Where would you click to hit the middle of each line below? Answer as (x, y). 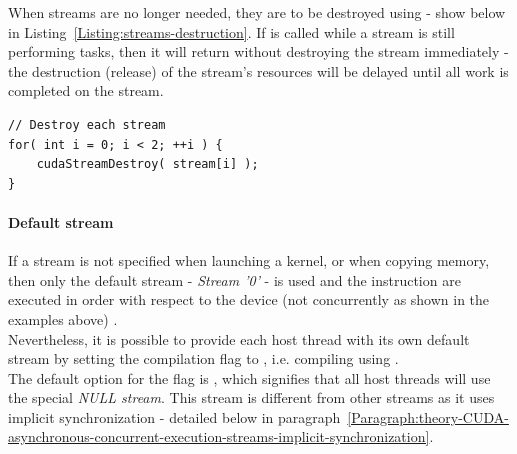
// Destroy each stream (87, 124)
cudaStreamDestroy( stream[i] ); (147, 164)
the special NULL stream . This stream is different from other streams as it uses (251, 397)
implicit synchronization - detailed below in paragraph (174, 416)
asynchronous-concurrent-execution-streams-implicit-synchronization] (219, 436)
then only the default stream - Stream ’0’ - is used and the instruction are (234, 279)
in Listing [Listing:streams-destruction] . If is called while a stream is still (231, 31)
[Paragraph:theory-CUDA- (428, 416)
